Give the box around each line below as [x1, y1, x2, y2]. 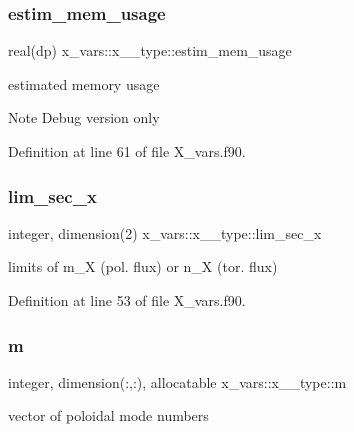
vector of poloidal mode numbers [8, 405, 209, 426]
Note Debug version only [8, 107, 160, 128]
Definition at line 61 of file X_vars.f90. [8, 141, 246, 161]
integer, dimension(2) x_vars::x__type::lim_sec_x [8, 222, 322, 243]
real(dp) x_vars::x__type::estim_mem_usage [8, 40, 292, 61]
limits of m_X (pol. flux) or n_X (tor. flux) [8, 256, 278, 277]
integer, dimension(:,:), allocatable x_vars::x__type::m [8, 371, 347, 392]
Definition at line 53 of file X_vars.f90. [8, 290, 246, 310]
